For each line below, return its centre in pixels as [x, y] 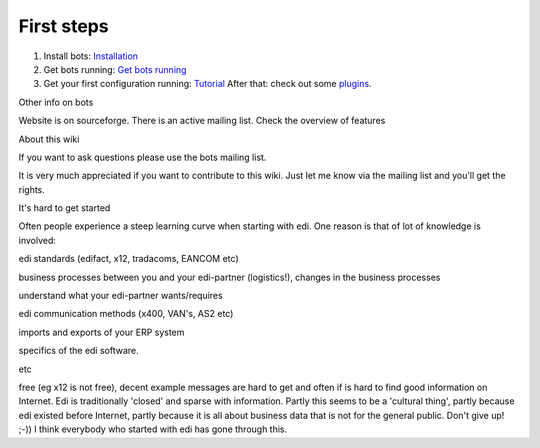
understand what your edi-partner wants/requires [121, 296]
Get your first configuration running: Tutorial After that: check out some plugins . [207, 84]
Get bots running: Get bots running [115, 69]
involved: [37, 240]
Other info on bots [56, 102]
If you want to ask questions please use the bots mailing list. [142, 157]
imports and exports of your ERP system [101, 332]
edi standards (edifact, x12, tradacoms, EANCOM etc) [128, 259]
